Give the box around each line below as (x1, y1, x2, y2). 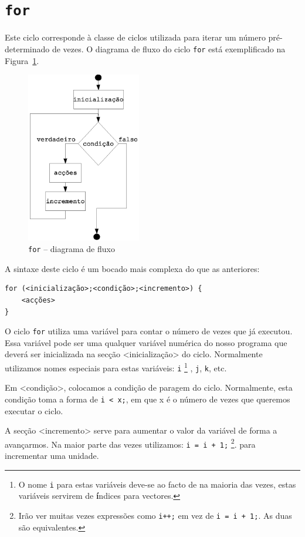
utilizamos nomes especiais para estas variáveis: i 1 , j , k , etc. (5, 360, 227, 374)
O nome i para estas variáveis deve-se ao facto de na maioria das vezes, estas (18, 478, 296, 490)
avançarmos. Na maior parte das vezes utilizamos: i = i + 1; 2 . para (5, 436, 256, 450)
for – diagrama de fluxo (28, 243, 115, 255)
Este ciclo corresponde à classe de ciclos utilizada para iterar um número (5, 31, 266, 43)
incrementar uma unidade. (5, 449, 99, 461)
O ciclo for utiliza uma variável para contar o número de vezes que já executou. (5, 325, 293, 337)
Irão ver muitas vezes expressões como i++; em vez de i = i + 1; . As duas (18, 509, 292, 521)
